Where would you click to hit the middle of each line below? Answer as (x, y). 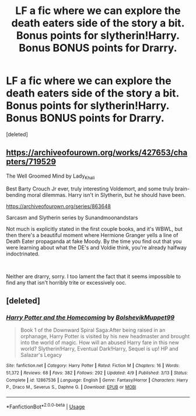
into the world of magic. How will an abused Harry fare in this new (99, 342)
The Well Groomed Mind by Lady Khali (50, 176)
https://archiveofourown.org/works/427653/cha (97, 153)
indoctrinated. (23, 254)
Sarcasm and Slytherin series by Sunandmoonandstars (72, 217)
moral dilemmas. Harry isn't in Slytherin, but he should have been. (106, 195)
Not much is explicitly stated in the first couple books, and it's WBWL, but (94, 228)
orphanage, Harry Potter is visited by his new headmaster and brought (105, 337)
